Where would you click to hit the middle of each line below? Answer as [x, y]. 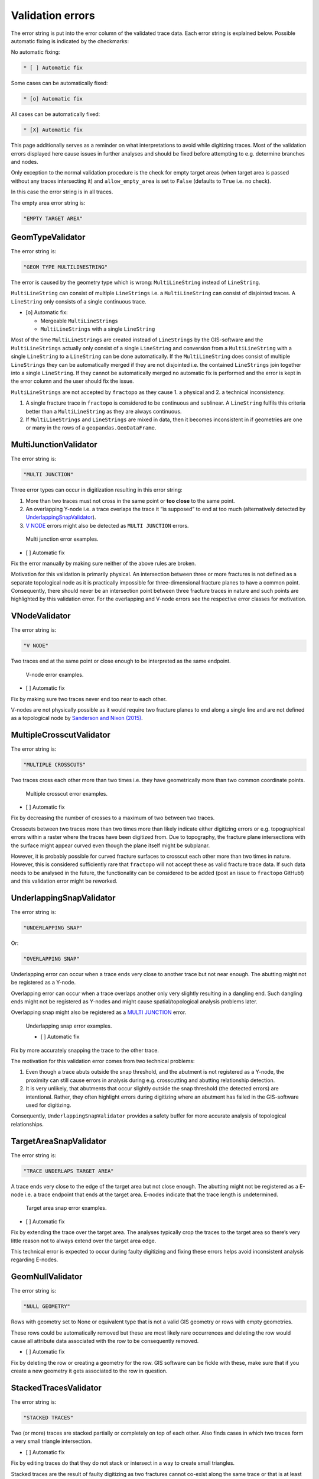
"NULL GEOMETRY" [47, 1307]
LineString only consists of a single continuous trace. [79, 301]
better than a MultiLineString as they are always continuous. [104, 411]
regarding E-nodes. [35, 1260]
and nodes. [25, 162]
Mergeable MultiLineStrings [79, 321]
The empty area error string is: [48, 203]
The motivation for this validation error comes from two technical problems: [103, 1061]
